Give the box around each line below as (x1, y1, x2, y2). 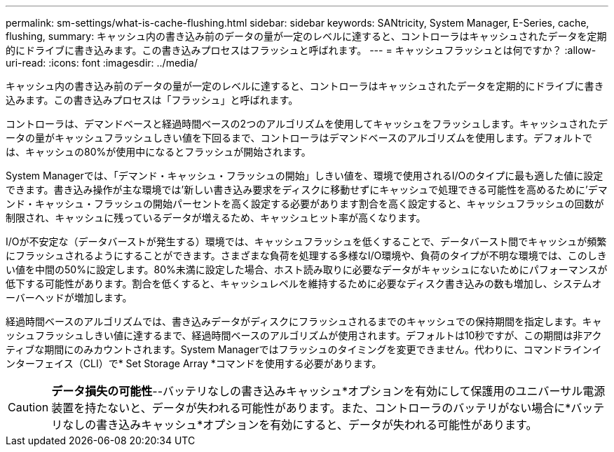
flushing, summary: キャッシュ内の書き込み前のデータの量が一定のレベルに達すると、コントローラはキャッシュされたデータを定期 (6, 30, 607, 42)
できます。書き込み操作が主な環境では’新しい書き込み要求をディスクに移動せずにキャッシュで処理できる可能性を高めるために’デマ (6, 184, 608, 196)
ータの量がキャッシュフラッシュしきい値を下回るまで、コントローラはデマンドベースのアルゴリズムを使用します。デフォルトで (6, 132, 592, 144)
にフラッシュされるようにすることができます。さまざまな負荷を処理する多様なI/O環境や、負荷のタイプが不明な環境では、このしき (6, 249, 607, 261)
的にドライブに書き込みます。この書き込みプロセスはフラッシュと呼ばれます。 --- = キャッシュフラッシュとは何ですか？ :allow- (6, 44, 596, 56)
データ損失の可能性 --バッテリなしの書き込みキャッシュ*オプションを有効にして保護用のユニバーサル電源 (51, 384, 606, 398)
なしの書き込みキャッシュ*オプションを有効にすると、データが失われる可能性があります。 (62, 418, 538, 432)
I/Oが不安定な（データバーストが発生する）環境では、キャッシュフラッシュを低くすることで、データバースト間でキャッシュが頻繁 (6, 235, 607, 247)
